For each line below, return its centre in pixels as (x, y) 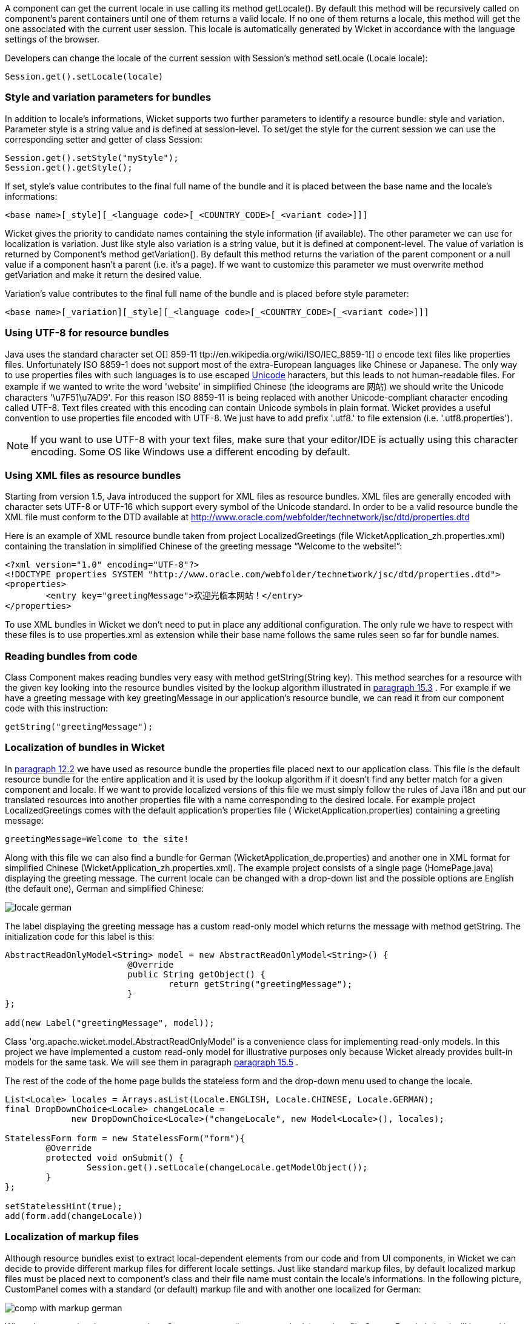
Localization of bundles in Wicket (85, 748)
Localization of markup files (72, 1237)
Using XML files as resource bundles (93, 475)
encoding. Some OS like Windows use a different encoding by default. (191, 451)
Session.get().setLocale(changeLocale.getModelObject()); (227, 1167)
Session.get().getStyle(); (69, 167)
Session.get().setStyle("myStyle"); (92, 158)
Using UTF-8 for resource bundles (87, 333)
